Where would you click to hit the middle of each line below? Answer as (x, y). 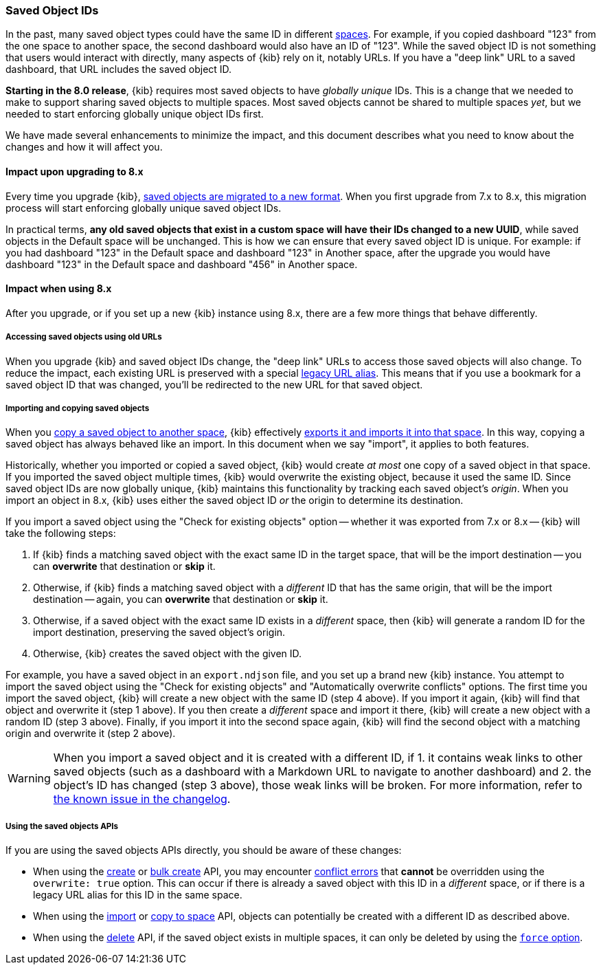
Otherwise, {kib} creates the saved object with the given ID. (168, 654)
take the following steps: (61, 533)
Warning (29, 779)
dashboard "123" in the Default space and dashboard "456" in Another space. (182, 264)
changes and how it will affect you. (84, 147)
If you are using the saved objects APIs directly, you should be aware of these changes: (204, 850)
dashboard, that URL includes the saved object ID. (119, 69)
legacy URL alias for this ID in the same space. (138, 895)
